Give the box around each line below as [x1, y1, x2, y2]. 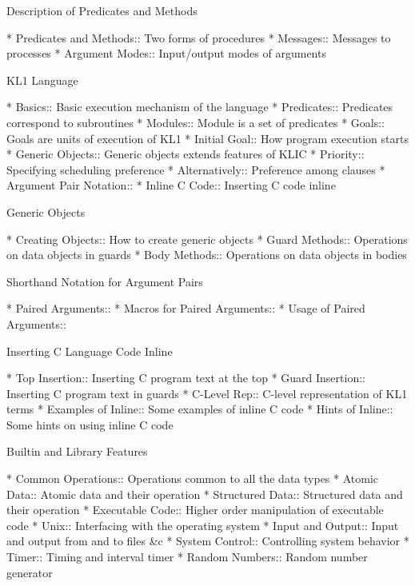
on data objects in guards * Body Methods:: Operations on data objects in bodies [6, 246, 407, 263]
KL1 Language [6, 71, 78, 88]
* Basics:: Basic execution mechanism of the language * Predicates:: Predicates [6, 98, 393, 115]
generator [6, 564, 53, 580]
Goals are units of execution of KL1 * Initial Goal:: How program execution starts [6, 130, 409, 146]
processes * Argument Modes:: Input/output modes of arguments [6, 45, 326, 62]
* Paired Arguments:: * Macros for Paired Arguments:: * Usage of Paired [6, 300, 365, 317]
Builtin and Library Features [6, 443, 148, 460]
